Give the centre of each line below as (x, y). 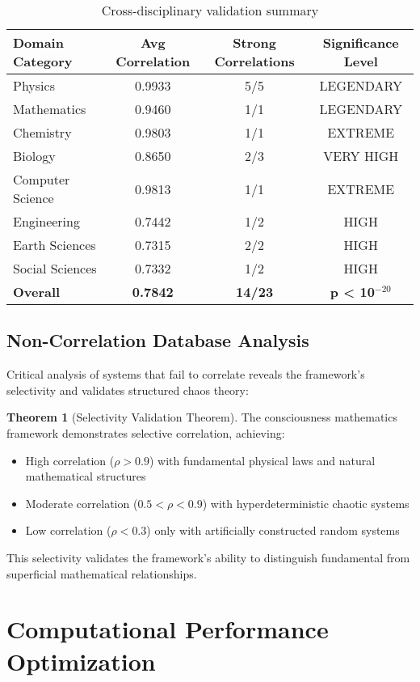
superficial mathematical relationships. (102, 573)
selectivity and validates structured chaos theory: (128, 390)
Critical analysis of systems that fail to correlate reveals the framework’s (186, 374)
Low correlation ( (68, 530)
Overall (37, 292)
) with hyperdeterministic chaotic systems (306, 503)
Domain (38, 42)
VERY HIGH (361, 156)
